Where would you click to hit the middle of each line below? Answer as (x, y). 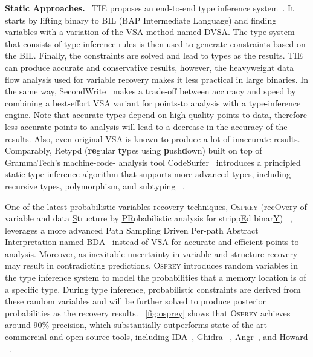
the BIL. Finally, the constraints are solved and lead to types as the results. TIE (154, 55)
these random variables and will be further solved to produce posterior (135, 301)
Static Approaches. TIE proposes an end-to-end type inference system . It (150, 8)
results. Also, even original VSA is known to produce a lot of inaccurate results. (153, 138)
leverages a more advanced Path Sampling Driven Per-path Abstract (132, 230)
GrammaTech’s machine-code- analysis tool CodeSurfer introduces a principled (153, 162)
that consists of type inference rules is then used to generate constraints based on (155, 43)
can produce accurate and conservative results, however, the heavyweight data (150, 67)
